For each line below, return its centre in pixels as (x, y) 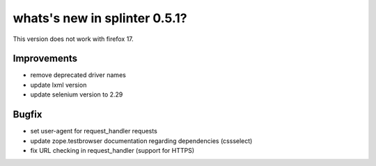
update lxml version (58, 85)
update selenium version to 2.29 (77, 94)
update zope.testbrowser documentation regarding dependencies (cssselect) (141, 141)
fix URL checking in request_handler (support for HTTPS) (112, 150)
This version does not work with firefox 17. (73, 39)
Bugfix (28, 115)
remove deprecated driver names (78, 75)
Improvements (45, 59)
